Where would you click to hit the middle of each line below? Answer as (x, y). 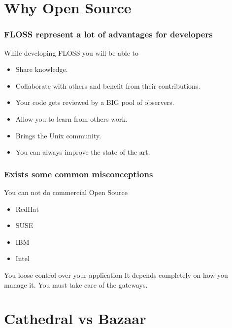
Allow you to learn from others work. (71, 118)
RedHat (27, 209)
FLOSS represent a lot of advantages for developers (108, 34)
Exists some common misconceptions (79, 174)
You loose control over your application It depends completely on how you (116, 275)
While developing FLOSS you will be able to (71, 52)
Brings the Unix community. (58, 135)
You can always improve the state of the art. (83, 152)
